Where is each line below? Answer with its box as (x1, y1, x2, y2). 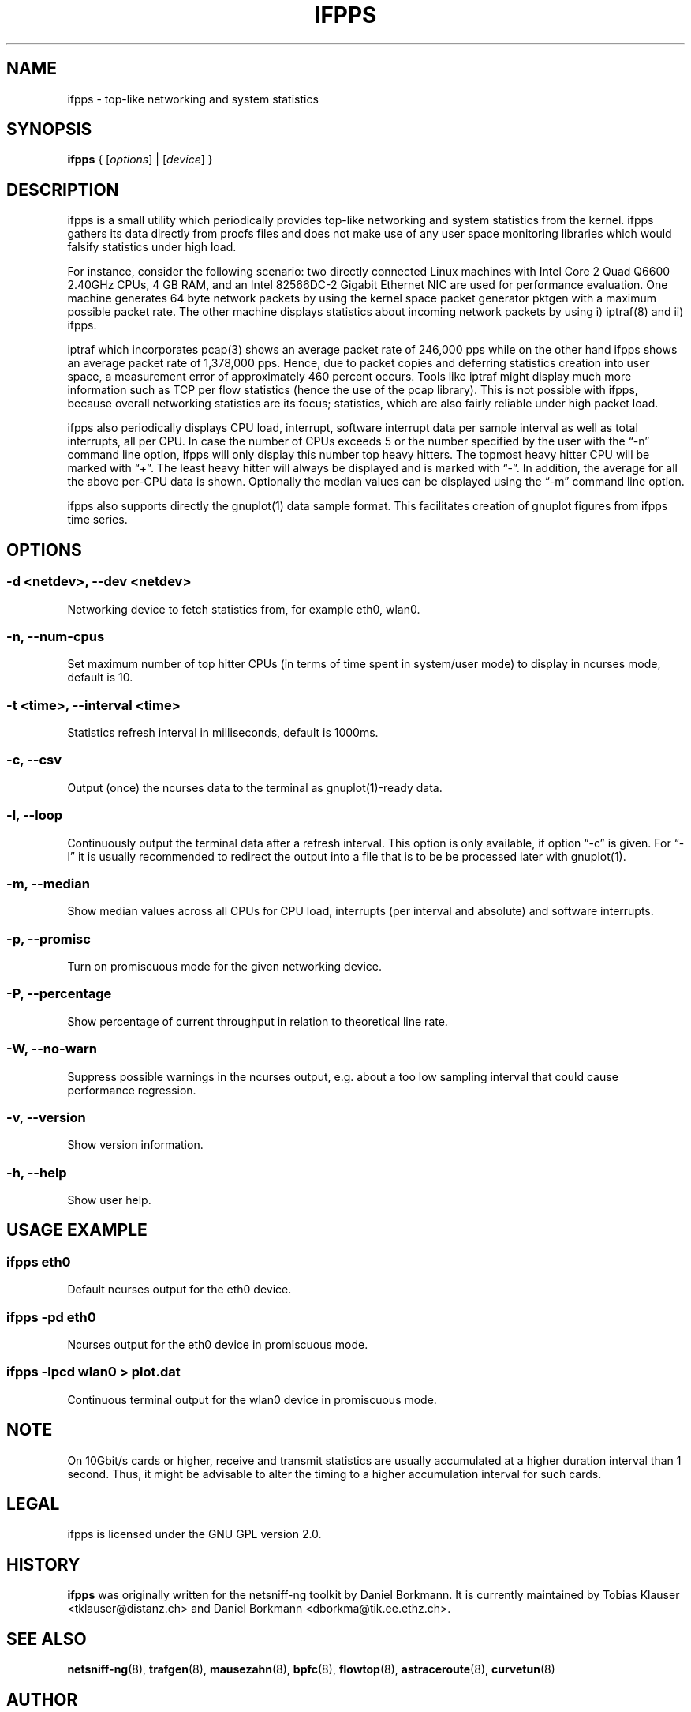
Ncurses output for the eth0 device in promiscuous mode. (67, 1337, 368, 1351)
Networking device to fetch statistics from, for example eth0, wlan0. (67, 602, 420, 616)
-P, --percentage (6, 986, 112, 1002)
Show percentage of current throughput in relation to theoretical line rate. (67, 1014, 448, 1028)
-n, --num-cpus (6, 628, 105, 644)
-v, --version (6, 1109, 86, 1125)
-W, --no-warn (6, 1041, 98, 1057)
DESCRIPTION (6, 179, 119, 200)
